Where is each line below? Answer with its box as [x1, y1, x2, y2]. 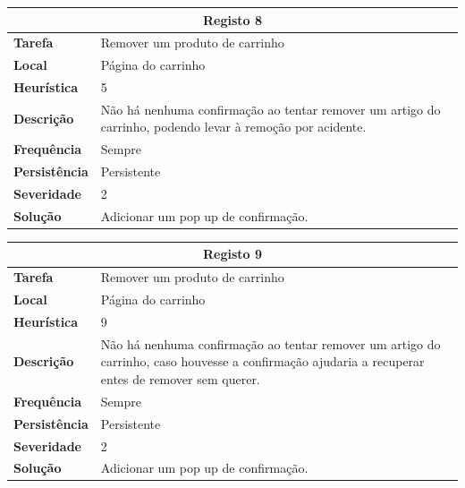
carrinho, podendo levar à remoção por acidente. [100, 117, 367, 136]
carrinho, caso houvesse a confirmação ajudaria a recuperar [100, 352, 425, 371]
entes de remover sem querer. [100, 370, 260, 388]
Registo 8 [202, 10, 263, 29]
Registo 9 [202, 244, 263, 263]
